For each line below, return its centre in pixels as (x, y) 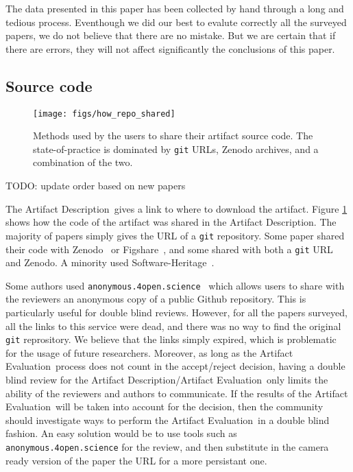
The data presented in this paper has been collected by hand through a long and (175, 8)
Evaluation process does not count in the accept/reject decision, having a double (175, 366)
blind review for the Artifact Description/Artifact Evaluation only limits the (167, 380)
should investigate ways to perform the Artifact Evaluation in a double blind (168, 420)
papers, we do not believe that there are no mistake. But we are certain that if (171, 35)
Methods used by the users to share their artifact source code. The (173, 135)
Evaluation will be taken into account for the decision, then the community (165, 406)
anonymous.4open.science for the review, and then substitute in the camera (167, 447)
